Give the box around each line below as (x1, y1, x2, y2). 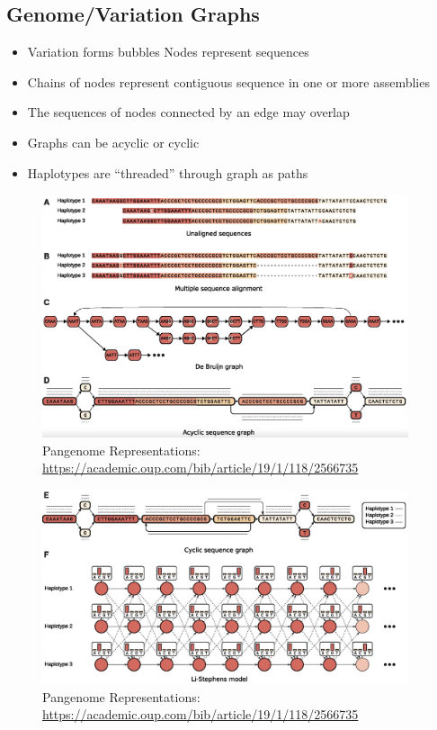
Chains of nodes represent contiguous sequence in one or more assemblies (27, 72, 430, 91)
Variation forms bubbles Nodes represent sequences (27, 42, 309, 61)
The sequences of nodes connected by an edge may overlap (27, 103, 350, 122)
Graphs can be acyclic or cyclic (27, 132, 200, 151)
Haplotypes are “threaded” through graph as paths (27, 163, 308, 182)
